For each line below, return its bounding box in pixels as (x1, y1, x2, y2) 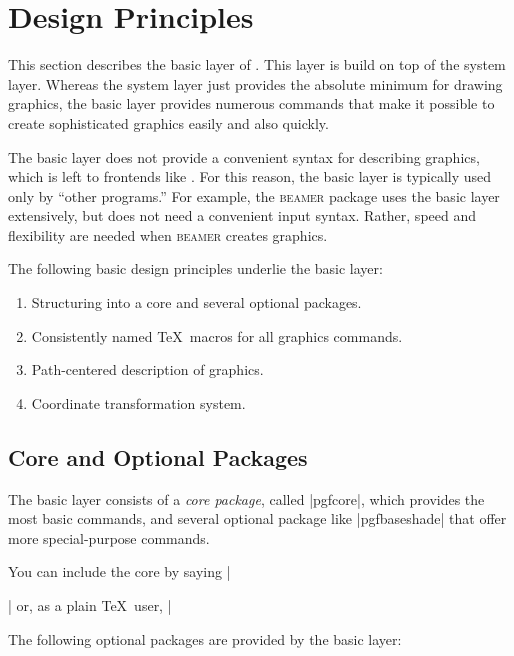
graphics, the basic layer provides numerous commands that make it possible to (8, 93, 495, 114)
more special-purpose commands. (8, 527, 210, 548)
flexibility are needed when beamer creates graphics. (8, 224, 328, 245)
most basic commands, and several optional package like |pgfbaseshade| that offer (8, 508, 507, 529)
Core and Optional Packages (8, 441, 308, 472)
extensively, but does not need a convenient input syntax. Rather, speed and (8, 205, 477, 226)
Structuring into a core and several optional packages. (31, 292, 362, 313)
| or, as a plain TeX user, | (8, 595, 172, 616)
